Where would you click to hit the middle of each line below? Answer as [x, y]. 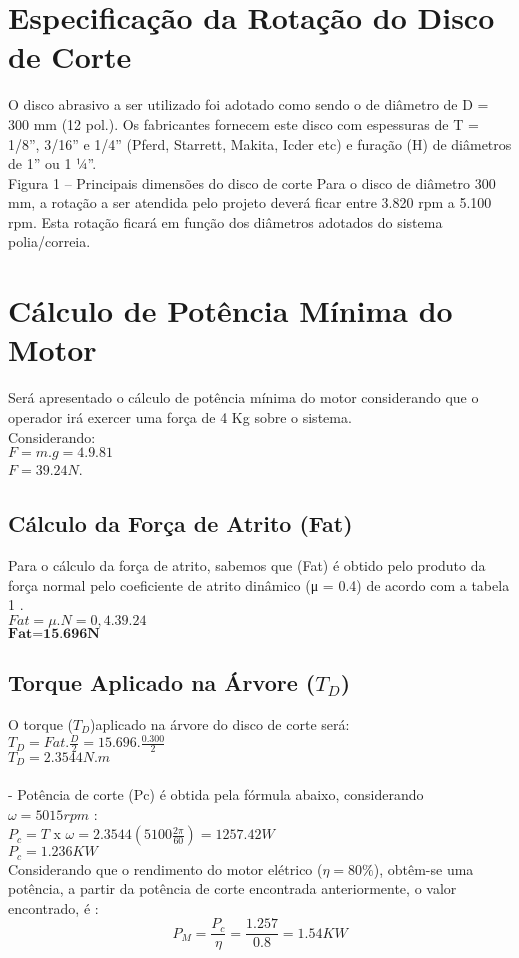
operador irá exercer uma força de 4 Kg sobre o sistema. [180, 416]
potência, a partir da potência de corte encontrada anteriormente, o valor [232, 888]
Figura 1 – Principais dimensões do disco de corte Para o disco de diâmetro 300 [252, 182]
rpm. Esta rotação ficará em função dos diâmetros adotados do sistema [225, 221]
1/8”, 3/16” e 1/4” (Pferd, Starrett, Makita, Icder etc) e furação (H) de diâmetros [260, 143]
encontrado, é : [53, 907]
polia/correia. [49, 241]
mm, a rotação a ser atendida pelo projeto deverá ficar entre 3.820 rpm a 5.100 [250, 202]
